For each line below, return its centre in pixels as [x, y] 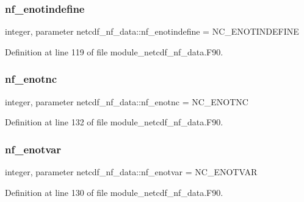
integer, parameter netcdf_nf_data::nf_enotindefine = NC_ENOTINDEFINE [152, 31]
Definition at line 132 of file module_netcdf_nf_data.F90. [114, 122]
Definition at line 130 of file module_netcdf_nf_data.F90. [114, 192]
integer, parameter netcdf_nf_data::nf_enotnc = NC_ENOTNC [127, 101]
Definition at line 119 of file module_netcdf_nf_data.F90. [114, 51]
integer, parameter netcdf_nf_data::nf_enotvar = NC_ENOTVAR [131, 172]
